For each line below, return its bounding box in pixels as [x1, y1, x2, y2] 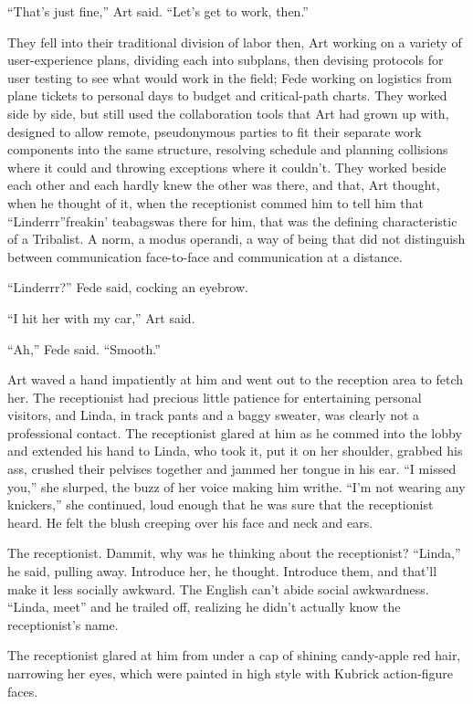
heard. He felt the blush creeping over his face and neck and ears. [7, 512, 373, 531]
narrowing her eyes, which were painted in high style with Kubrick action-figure [7, 664, 454, 682]
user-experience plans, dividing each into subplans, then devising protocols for [7, 50, 444, 69]
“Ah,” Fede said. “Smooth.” [7, 339, 161, 358]
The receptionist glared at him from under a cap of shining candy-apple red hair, [7, 646, 461, 665]
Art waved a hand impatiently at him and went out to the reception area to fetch [7, 370, 464, 389]
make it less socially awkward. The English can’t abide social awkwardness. [7, 579, 429, 598]
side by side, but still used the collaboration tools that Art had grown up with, [7, 103, 449, 122]
